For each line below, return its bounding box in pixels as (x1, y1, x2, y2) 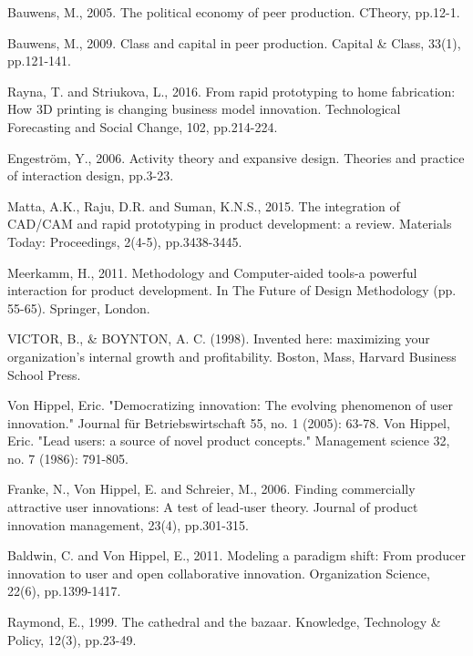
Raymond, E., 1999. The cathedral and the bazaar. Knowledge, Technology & (7, 612, 441, 631)
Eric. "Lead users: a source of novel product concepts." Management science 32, (7, 431, 450, 450)
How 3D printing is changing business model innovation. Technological (7, 99, 401, 118)
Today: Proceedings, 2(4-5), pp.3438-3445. (7, 231, 242, 251)
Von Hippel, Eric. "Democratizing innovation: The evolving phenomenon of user (7, 395, 453, 415)
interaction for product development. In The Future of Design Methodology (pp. (7, 281, 457, 300)
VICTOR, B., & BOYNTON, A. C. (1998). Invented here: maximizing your (7, 329, 430, 348)
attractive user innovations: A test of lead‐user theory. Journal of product (7, 497, 418, 517)
